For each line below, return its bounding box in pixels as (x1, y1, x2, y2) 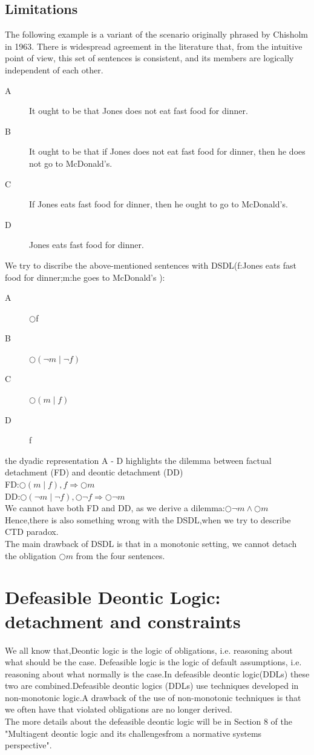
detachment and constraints (5, 608, 241, 633)
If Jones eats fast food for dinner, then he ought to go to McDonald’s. (29, 198, 288, 210)
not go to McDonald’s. (29, 156, 113, 169)
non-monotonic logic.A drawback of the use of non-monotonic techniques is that (5, 691, 301, 703)
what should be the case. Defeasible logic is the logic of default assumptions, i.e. (5, 656, 302, 668)
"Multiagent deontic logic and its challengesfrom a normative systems (5, 726, 262, 739)
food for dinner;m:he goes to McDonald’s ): (5, 270, 165, 283)
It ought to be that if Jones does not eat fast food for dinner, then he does (29, 145, 306, 158)
